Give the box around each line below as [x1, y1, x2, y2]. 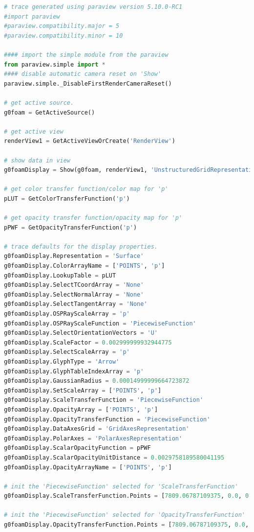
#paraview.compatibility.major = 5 [4, 23, 120, 30]
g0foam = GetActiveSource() [4, 109, 95, 116]
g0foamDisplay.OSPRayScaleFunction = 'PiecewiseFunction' [4, 320, 196, 327]
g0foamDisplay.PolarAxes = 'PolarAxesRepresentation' [4, 435, 183, 442]
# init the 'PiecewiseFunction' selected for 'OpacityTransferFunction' [4, 511, 245, 519]
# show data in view [4, 157, 71, 164]
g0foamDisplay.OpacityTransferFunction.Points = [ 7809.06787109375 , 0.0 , [4, 521, 249, 529]
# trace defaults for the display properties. [4, 243, 158, 250]
